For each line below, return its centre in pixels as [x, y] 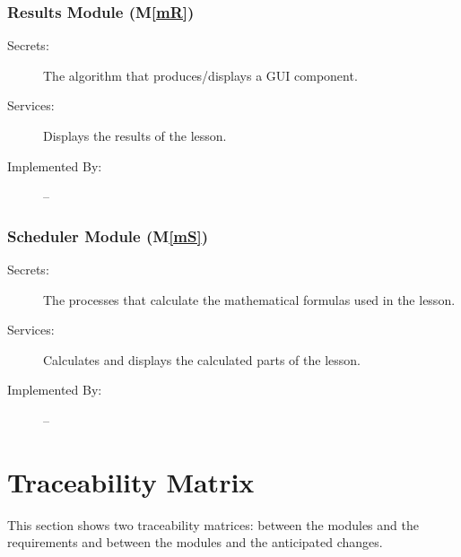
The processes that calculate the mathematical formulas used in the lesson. [249, 299]
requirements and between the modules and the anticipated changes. [195, 542]
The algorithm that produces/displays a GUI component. [200, 75]
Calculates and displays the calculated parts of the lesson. [202, 359]
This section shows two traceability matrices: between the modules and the [213, 524]
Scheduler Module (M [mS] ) [108, 235]
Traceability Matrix [131, 481]
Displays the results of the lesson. [135, 135]
